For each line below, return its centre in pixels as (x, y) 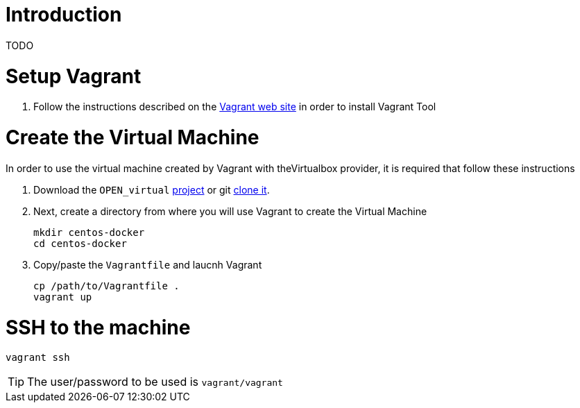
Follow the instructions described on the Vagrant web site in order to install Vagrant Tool (235, 107)
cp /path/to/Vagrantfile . (106, 286)
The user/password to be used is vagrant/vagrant (155, 382)
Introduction (64, 15)
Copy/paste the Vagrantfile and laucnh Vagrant (148, 264)
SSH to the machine (98, 327)
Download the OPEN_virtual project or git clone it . (152, 189)
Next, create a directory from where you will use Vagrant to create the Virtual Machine (230, 211)
